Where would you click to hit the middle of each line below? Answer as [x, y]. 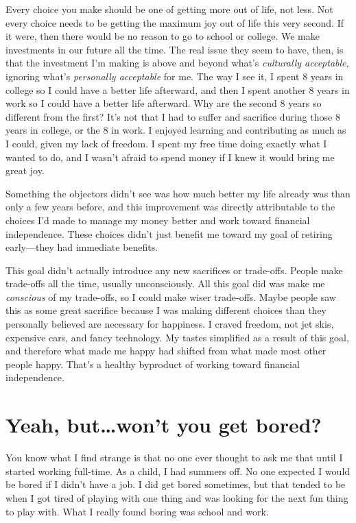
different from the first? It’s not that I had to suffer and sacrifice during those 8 [173, 116]
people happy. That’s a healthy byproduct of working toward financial [153, 364]
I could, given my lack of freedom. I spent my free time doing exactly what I [166, 143]
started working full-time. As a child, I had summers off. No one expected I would [178, 471]
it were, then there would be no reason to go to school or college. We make [163, 36]
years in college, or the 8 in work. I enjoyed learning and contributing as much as [176, 130]
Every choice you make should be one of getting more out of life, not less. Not [169, 9]
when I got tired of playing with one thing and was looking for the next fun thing [177, 497]
